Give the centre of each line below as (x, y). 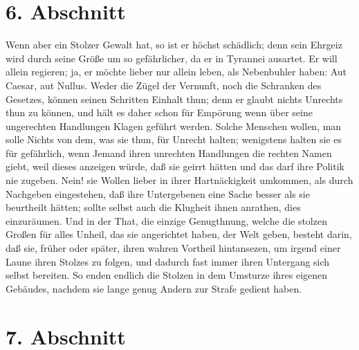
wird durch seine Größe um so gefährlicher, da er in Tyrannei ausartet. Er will (172, 58)
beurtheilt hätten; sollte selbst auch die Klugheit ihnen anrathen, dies (153, 207)
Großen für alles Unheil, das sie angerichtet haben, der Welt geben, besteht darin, (179, 234)
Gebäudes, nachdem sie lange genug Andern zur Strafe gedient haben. (154, 288)
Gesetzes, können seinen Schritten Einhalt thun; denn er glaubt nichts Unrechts (174, 99)
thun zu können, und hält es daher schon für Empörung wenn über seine (159, 112)
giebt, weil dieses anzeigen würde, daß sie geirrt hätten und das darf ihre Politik (175, 166)
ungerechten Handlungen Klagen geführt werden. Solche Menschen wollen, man (174, 126)
